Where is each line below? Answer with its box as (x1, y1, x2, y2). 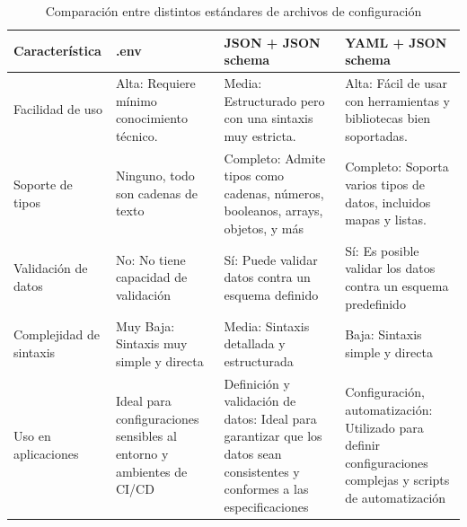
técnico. (115, 126, 158, 145)
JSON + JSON (224, 32, 321, 51)
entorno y (115, 444, 169, 462)
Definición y (224, 373, 290, 392)
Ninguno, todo (115, 166, 195, 185)
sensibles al (115, 426, 177, 445)
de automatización (345, 487, 446, 506)
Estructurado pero (224, 91, 325, 110)
